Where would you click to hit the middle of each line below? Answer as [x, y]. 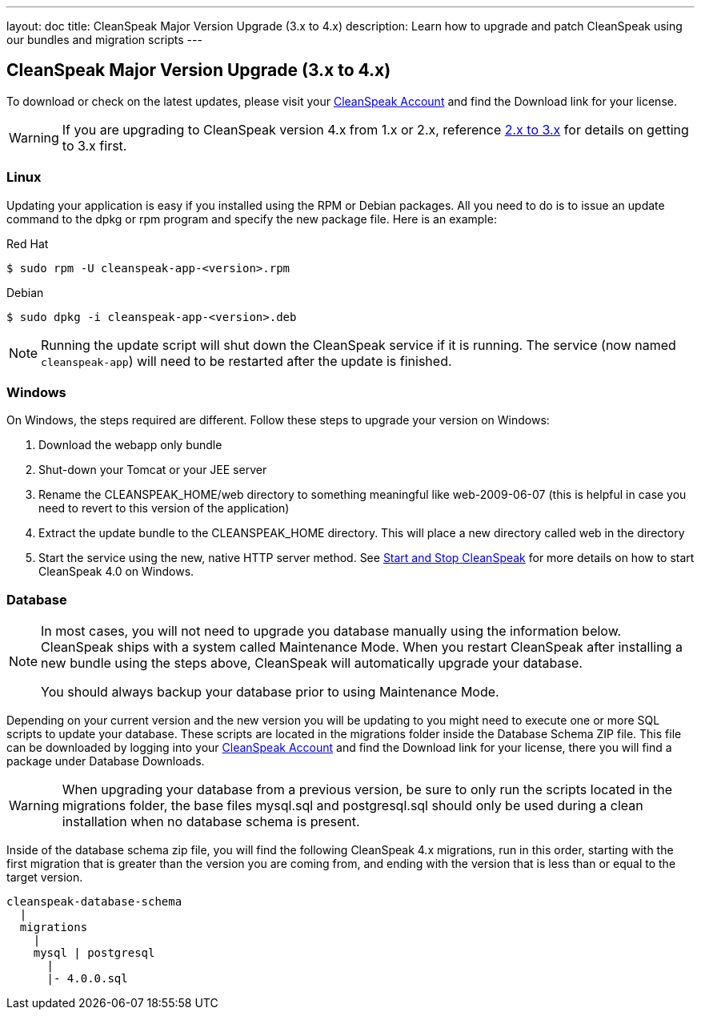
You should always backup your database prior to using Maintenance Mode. [270, 692]
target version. [45, 877]
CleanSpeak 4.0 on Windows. [116, 572]
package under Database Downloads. [106, 761]
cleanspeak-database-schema [94, 902]
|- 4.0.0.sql [87, 979]
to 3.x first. [94, 145]
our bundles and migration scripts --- [104, 40]
